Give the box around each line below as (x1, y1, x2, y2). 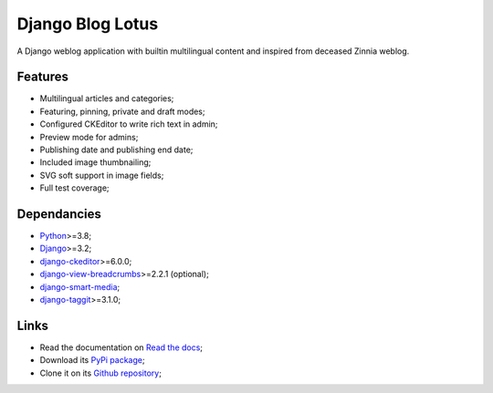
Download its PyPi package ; (39, 355, 145, 366)
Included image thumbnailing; (39, 157, 152, 168)
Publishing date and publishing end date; (39, 144, 194, 155)
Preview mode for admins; (39, 131, 139, 142)
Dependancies (16, 206, 102, 222)
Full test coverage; (39, 182, 110, 193)
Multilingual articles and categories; (39, 93, 174, 104)
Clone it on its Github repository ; (39, 367, 162, 378)
